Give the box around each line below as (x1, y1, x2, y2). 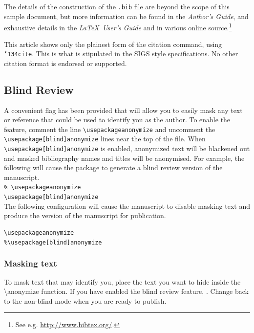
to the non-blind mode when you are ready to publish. (4, 295, 167, 306)
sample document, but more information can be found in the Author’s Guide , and (4, 11, 249, 21)
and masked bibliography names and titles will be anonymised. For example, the (4, 153, 245, 163)
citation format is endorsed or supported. (4, 58, 127, 68)
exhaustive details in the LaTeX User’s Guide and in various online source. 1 (4, 21, 232, 32)
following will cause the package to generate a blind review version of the (4, 162, 223, 173)
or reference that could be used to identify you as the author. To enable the (4, 114, 231, 125)
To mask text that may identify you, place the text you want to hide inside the (4, 276, 241, 287)
